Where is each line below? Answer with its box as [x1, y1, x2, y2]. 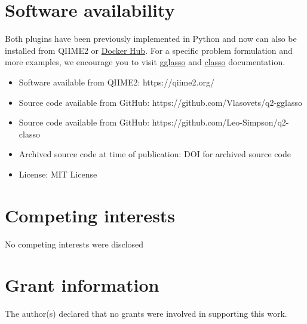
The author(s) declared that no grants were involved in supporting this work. [5, 307, 287, 320]
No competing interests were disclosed [5, 237, 144, 250]
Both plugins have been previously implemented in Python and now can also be [5, 32, 297, 45]
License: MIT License [19, 167, 97, 180]
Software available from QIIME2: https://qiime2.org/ [19, 75, 214, 88]
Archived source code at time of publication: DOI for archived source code [19, 148, 291, 160]
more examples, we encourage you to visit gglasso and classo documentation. [5, 56, 285, 68]
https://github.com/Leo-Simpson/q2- [152, 116, 289, 129]
